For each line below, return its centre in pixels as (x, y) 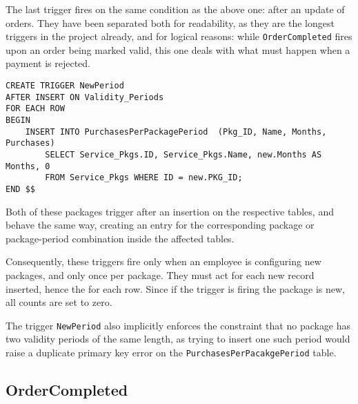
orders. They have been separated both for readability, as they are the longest (170, 22)
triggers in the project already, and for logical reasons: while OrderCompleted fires (179, 36)
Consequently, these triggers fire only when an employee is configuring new (163, 261)
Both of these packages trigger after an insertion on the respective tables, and (170, 211)
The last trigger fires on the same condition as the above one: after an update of (175, 9)
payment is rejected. (48, 63)
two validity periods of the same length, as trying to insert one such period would (178, 339)
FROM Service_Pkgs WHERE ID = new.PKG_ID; (144, 178)
